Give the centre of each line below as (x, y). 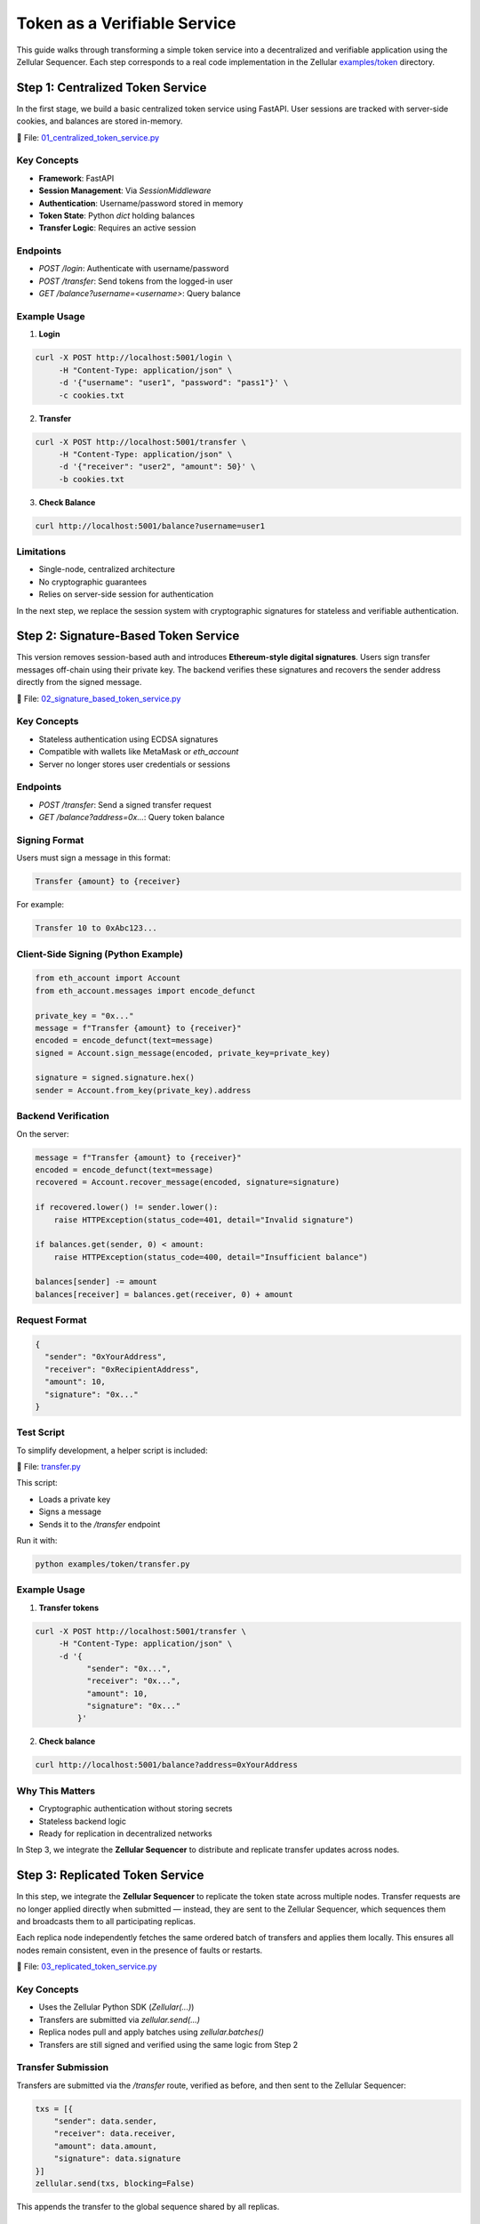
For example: (40, 905)
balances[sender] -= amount (96, 1282)
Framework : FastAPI (76, 178)
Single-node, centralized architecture (107, 569)
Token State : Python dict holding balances (117, 215)
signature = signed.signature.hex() (115, 1078)
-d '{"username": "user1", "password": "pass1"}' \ (173, 383)
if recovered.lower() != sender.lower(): (127, 1207)
